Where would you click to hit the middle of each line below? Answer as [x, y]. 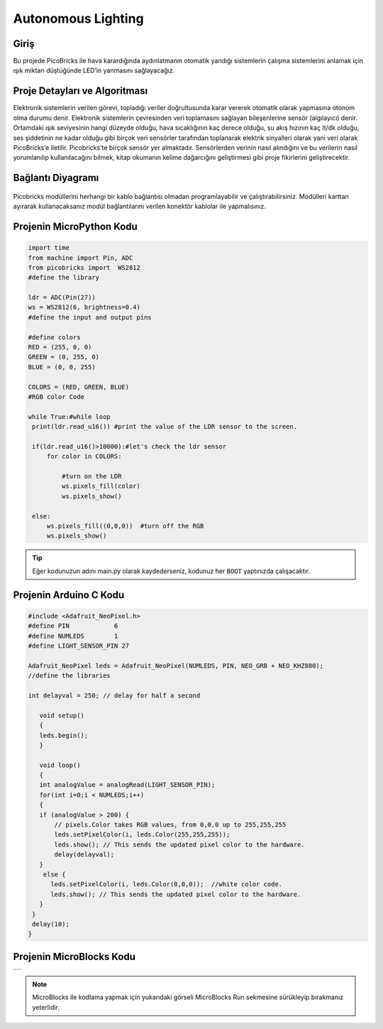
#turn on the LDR [91, 477]
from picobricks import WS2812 [84, 267]
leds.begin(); [64, 735]
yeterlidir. [46, 1007]
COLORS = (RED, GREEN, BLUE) [79, 387]
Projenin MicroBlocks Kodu [74, 956]
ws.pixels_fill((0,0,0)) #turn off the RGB [125, 526]
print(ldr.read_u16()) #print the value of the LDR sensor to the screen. [165, 427]
